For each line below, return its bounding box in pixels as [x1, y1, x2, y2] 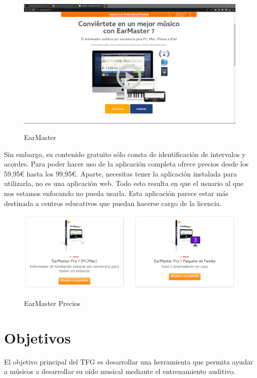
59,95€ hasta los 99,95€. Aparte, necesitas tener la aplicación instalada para [4, 168, 237, 178]
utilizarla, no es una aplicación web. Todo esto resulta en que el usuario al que [4, 178, 244, 188]
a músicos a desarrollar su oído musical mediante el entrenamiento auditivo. [4, 366, 236, 376]
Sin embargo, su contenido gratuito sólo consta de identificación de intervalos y [4, 148, 246, 159]
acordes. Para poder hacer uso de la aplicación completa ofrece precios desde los [4, 158, 249, 169]
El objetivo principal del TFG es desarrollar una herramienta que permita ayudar [4, 356, 254, 366]
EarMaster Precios [24, 297, 81, 308]
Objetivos [4, 327, 71, 347]
